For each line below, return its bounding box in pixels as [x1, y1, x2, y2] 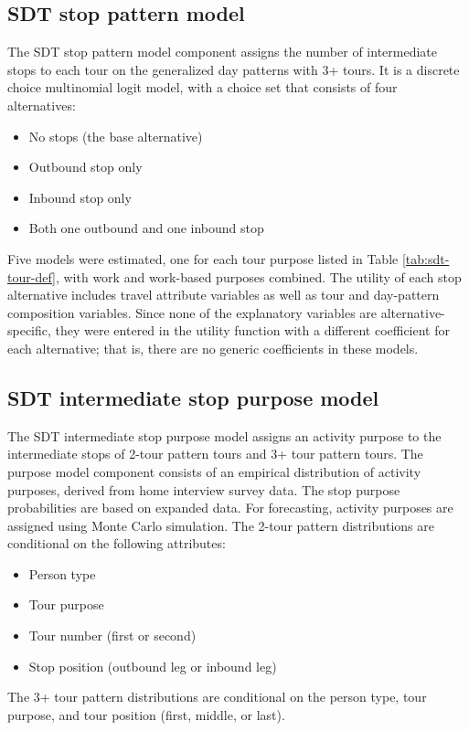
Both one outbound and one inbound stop [28, 218, 264, 238]
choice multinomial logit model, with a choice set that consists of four [7, 78, 398, 97]
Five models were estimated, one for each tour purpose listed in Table [7, 249, 399, 268]
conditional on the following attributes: [7, 534, 226, 553]
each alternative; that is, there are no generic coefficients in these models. [7, 338, 419, 357]
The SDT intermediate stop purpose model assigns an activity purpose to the [7, 426, 442, 445]
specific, [7, 321, 51, 340]
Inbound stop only [28, 187, 132, 207]
